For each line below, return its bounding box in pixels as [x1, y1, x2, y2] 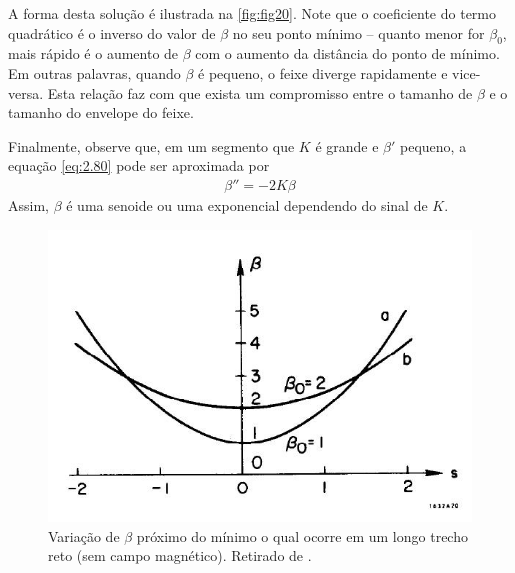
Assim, [8, 194, 49, 215]
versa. [8, 82, 44, 103]
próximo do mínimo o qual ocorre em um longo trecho [136, 525, 468, 546]
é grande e [315, 135, 379, 156]
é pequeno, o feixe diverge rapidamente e [198, 62, 448, 83]
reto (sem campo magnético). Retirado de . [48, 545, 312, 566]
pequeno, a [400, 135, 467, 156]
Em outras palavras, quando [8, 62, 181, 83]
